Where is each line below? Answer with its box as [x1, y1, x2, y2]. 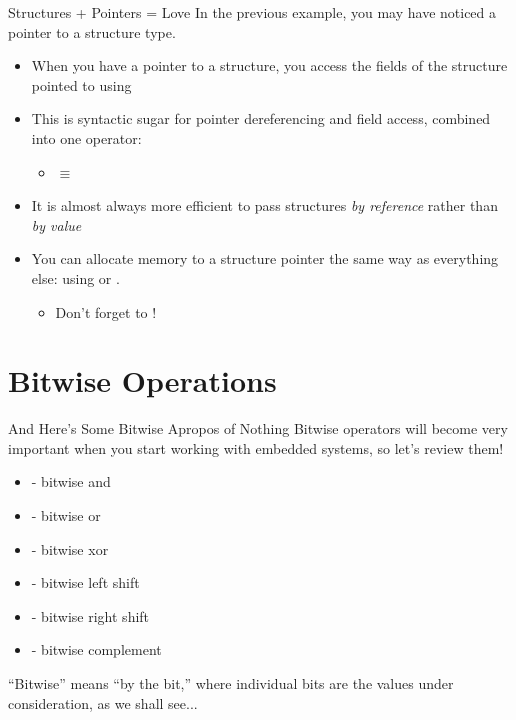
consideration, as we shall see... [8, 692, 198, 713]
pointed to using [31, 74, 132, 95]
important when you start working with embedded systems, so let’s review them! [8, 437, 504, 458]
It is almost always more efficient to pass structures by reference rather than [31, 195, 498, 216]
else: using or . [31, 267, 120, 288]
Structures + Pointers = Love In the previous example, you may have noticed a [8, 2, 497, 22]
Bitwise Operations [8, 360, 277, 401]
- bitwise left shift [31, 572, 140, 593]
